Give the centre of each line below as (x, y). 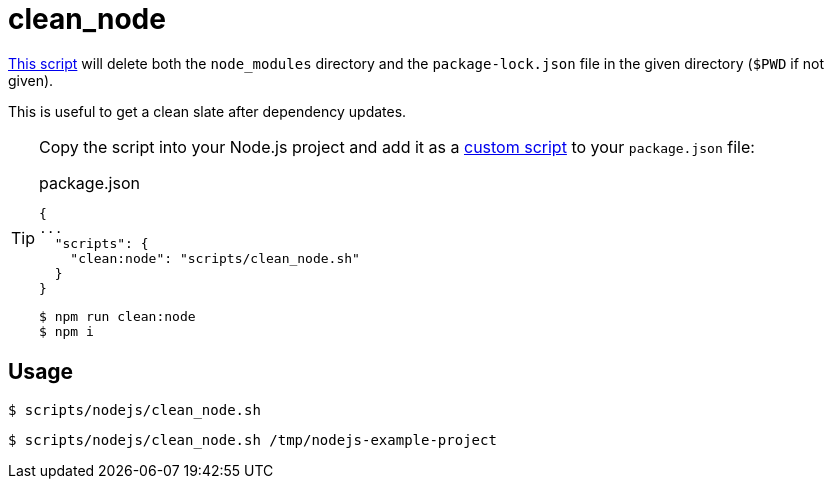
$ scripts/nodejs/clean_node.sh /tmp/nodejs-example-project (252, 439)
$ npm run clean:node (117, 316)
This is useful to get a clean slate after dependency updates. (207, 111)
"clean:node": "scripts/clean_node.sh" (215, 258)
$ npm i (66, 331)
